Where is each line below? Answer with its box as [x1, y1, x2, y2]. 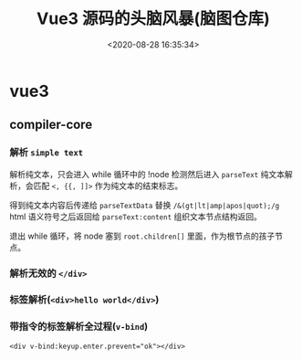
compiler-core [9, 117, 93, 132]
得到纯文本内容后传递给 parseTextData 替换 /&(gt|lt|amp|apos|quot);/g [9, 199, 280, 210]
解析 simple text [9, 146, 84, 159]
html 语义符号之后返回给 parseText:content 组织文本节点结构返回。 [9, 211, 263, 222]
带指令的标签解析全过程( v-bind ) [9, 321, 149, 334]
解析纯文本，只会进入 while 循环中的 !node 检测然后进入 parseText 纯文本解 [9, 168, 294, 179]
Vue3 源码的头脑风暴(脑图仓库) [36, 8, 271, 29]
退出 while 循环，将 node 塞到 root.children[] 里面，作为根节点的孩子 [9, 230, 276, 241]
